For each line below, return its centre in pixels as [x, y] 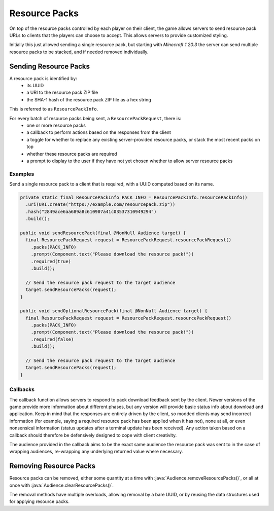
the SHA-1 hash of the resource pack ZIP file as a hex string [89, 99]
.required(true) [51, 261]
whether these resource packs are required [72, 154]
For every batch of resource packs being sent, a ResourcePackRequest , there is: [95, 118]
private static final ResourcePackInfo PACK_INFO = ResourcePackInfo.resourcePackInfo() [134, 197]
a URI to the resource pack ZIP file [62, 93]
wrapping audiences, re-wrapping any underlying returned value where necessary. [96, 452]
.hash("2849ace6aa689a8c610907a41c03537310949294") [91, 211]
